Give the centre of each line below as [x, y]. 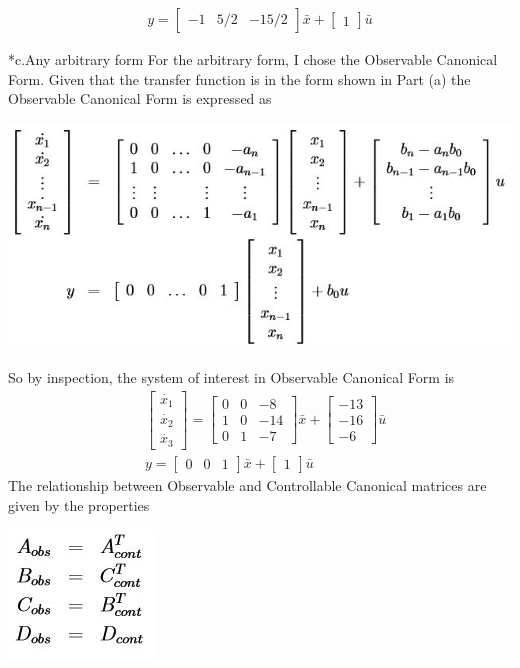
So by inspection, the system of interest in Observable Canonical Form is [231, 377]
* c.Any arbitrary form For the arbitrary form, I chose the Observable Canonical [253, 59]
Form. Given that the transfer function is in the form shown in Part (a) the [239, 78]
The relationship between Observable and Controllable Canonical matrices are [247, 484]
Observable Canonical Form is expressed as [140, 98]
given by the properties [79, 504]
